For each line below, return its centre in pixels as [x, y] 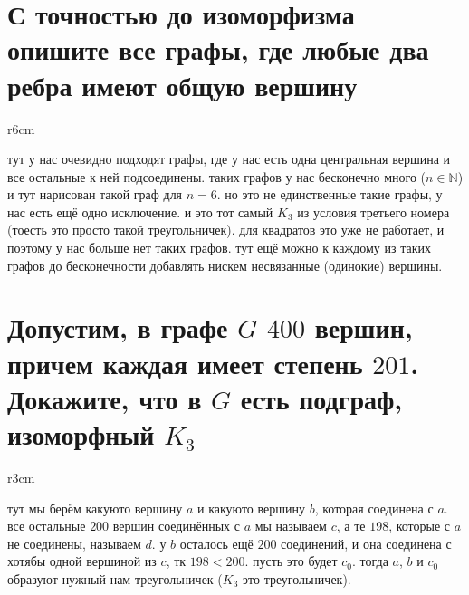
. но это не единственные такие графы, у [330, 194]
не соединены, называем [74, 543]
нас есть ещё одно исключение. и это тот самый [140, 211]
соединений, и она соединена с [366, 543]
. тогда [370, 561]
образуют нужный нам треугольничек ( [115, 578]
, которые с [420, 526]
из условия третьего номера [373, 211]
